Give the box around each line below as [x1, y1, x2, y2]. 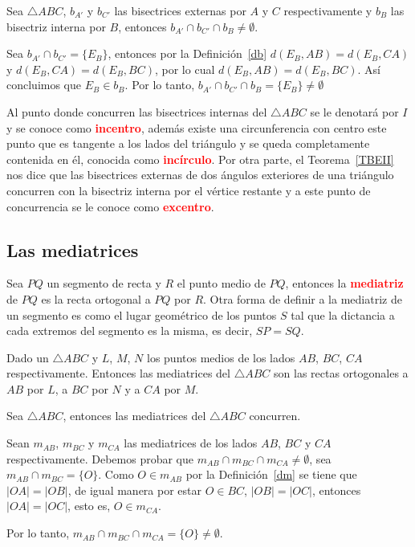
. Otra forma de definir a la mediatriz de [203, 290, 402, 307]
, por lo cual [154, 60, 215, 77]
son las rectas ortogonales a [274, 365, 409, 382]
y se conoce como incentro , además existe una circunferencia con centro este [6, 119, 387, 136]
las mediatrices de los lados [124, 435, 258, 451]
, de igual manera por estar [67, 481, 201, 498]
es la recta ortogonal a [41, 290, 151, 307]
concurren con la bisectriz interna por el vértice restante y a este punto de [6, 182, 371, 198]
